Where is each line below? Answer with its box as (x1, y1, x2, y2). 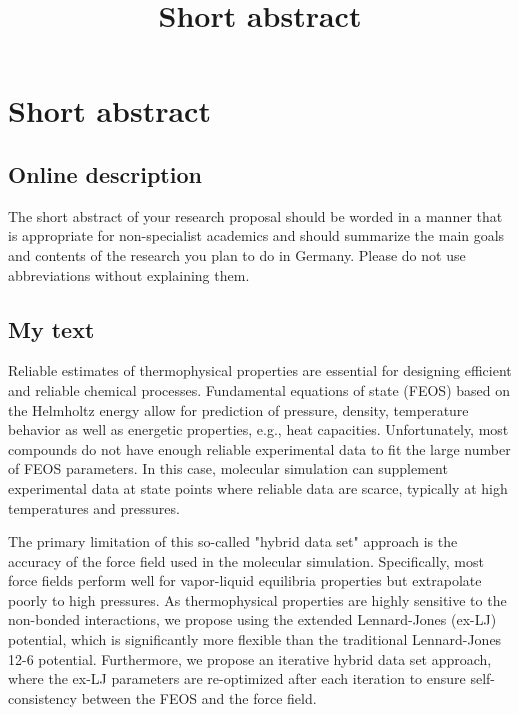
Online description (8, 158, 202, 189)
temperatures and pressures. (8, 497, 180, 518)
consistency (8, 687, 77, 708)
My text (8, 313, 95, 344)
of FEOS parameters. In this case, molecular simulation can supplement (8, 458, 448, 479)
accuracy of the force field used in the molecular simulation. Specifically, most (8, 550, 484, 571)
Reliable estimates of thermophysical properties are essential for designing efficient (8, 360, 512, 381)
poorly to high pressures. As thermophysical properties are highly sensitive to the (8, 589, 507, 610)
